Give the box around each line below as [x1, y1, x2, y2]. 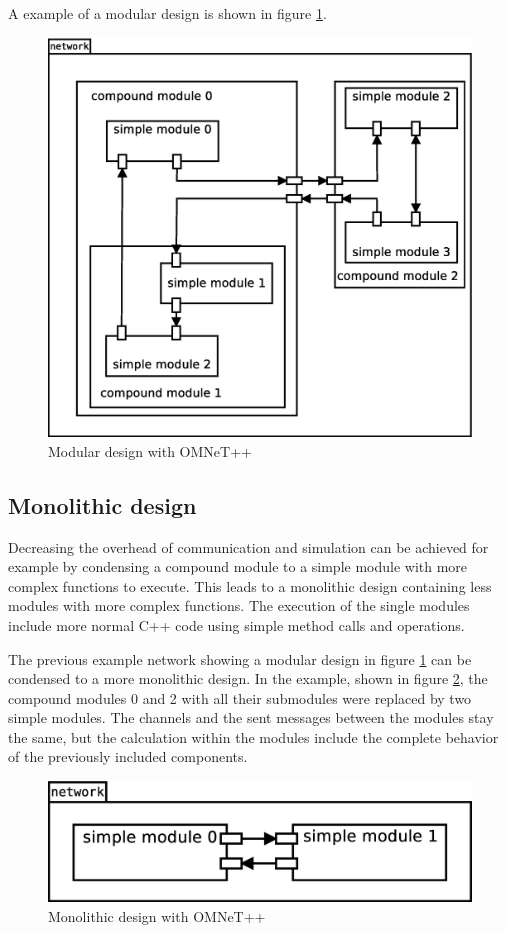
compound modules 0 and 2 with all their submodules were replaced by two [8, 687, 472, 708]
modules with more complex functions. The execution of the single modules [8, 595, 470, 616]
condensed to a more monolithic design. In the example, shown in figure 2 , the [8, 668, 488, 689]
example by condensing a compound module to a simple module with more [8, 556, 468, 577]
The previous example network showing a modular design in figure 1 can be [8, 648, 472, 669]
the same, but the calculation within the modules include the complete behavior [8, 726, 499, 747]
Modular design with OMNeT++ [48, 440, 252, 461]
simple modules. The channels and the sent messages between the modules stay [8, 707, 494, 728]
